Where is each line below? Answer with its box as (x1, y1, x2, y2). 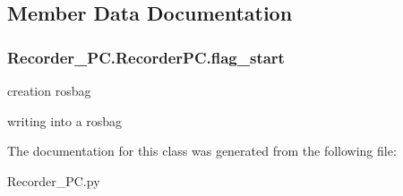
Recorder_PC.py (7, 171, 100, 190)
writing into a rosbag (7, 111, 123, 130)
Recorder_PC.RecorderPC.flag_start (7, 46, 285, 68)
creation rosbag (7, 81, 91, 99)
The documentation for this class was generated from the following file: (7, 141, 397, 160)
